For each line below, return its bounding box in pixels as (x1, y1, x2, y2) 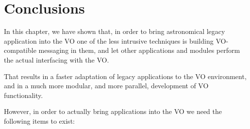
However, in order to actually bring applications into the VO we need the (4, 106, 222, 116)
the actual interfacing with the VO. (4, 54, 109, 64)
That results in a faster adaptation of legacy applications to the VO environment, (4, 71, 247, 81)
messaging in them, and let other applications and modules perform (38, 45, 240, 55)
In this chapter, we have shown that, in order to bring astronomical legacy (4, 26, 225, 36)
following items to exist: (4, 115, 75, 126)
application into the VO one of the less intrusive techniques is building (4, 35, 214, 46)
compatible (4, 45, 36, 55)
